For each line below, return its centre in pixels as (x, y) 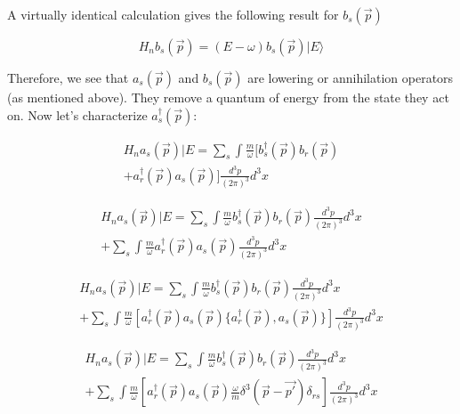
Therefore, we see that (68, 77)
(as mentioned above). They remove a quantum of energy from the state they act (228, 97)
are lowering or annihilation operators (351, 77)
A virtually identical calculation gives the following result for (173, 14)
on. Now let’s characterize (77, 114)
